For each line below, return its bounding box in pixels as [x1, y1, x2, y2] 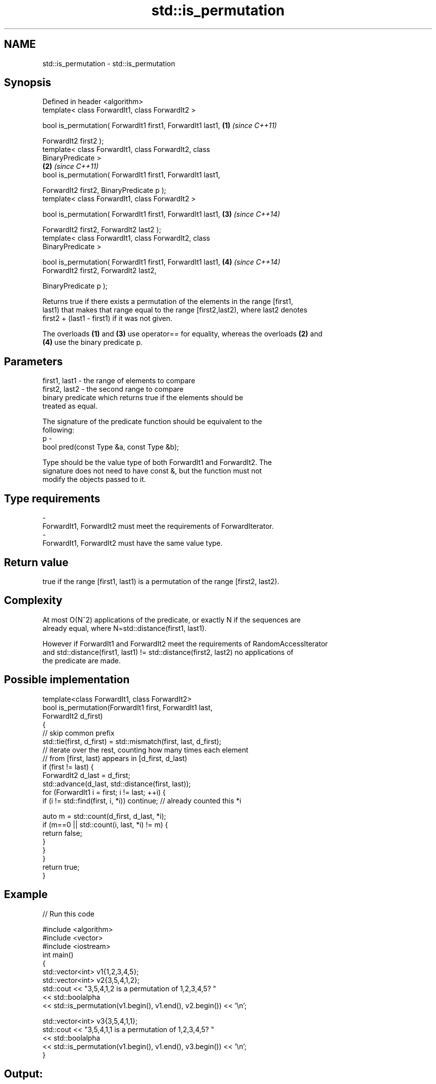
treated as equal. [42, 402, 98, 411]
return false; [42, 828, 83, 837]
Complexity [4, 594, 63, 607]
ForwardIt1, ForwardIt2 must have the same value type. [42, 539, 223, 548]
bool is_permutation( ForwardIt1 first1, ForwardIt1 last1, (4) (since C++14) [42, 258, 280, 267]
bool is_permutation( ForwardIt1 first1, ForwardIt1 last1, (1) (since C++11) [42, 121, 277, 130]
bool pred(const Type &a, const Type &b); [42, 443, 179, 452]
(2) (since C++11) [42, 162, 99, 171]
